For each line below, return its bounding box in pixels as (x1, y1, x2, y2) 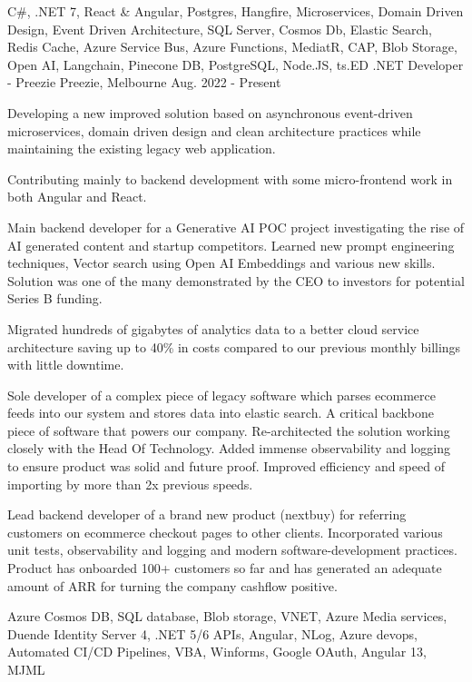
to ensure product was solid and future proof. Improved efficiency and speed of (7, 457, 445, 476)
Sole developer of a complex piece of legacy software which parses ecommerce (7, 385, 437, 404)
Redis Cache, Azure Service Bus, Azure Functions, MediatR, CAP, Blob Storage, (7, 37, 457, 56)
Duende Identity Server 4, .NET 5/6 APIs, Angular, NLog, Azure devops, (7, 624, 418, 643)
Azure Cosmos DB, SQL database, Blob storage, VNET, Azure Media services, (7, 607, 447, 626)
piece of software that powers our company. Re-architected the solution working (7, 420, 450, 440)
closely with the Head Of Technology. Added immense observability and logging (7, 439, 450, 458)
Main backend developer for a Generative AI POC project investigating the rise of (7, 217, 465, 236)
